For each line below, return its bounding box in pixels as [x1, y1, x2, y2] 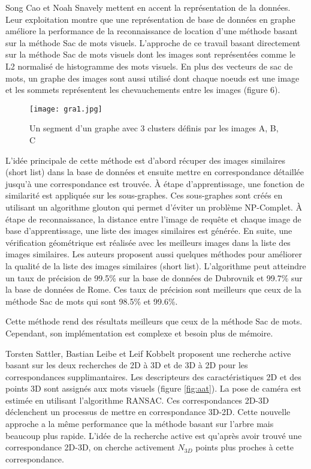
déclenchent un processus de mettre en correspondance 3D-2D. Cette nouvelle [5, 405, 291, 418]
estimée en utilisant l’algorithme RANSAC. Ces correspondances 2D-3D [5, 393, 269, 406]
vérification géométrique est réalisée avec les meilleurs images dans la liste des [5, 236, 291, 248]
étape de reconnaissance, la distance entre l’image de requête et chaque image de [5, 212, 301, 225]
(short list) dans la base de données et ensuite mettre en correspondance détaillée [5, 166, 304, 178]
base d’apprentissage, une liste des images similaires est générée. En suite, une [5, 224, 292, 237]
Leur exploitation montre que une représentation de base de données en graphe [5, 13, 295, 25]
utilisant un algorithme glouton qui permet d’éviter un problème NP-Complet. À [5, 200, 303, 213]
